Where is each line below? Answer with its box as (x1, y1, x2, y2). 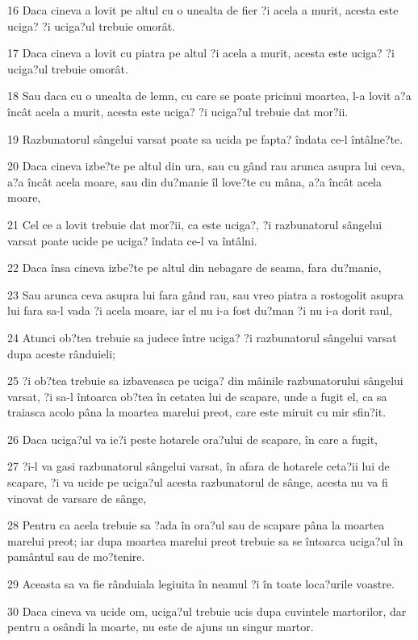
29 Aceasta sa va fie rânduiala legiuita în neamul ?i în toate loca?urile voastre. (7, 575, 395, 592)
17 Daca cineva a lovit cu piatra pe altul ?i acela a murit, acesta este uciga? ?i (7, 44, 395, 61)
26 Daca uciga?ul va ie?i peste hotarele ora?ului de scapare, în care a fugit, (7, 430, 378, 447)
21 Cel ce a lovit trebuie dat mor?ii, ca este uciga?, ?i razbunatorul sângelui (7, 215, 382, 232)
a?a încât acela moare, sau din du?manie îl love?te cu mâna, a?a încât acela (7, 173, 382, 190)
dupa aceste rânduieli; (7, 345, 115, 362)
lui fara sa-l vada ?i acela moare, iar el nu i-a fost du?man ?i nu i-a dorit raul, (7, 302, 393, 319)
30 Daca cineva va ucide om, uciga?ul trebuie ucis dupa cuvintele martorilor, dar (7, 602, 407, 619)
